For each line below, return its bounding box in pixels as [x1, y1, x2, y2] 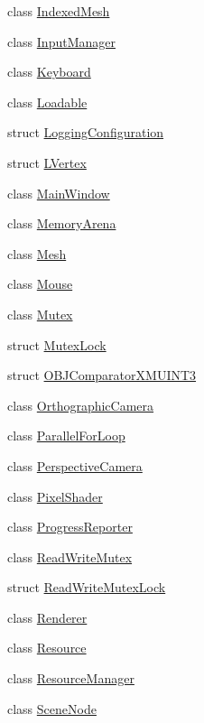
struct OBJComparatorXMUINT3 [7, 366, 197, 385]
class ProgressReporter [7, 517, 133, 536]
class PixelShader [7, 487, 103, 505]
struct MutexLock [7, 335, 107, 354]
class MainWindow [7, 183, 110, 202]
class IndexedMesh [7, 2, 110, 20]
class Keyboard [7, 62, 91, 81]
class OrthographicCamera [7, 395, 154, 414]
